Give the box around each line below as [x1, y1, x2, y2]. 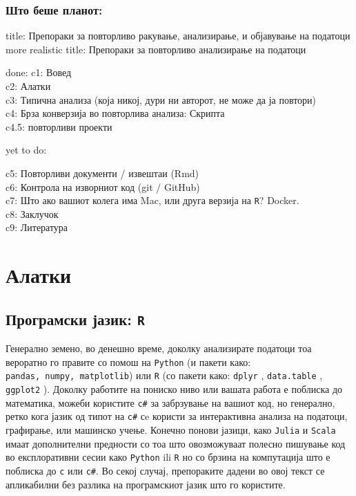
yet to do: [6, 143, 47, 157]
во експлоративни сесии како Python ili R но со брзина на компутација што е [6, 450, 330, 464]
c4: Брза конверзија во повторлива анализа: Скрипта [6, 106, 225, 120]
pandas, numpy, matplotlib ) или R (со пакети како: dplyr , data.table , [6, 368, 323, 383]
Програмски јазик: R [6, 308, 145, 329]
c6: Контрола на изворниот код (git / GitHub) [6, 179, 200, 194]
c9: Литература [6, 220, 68, 235]
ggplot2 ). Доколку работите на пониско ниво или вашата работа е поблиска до [6, 382, 343, 396]
